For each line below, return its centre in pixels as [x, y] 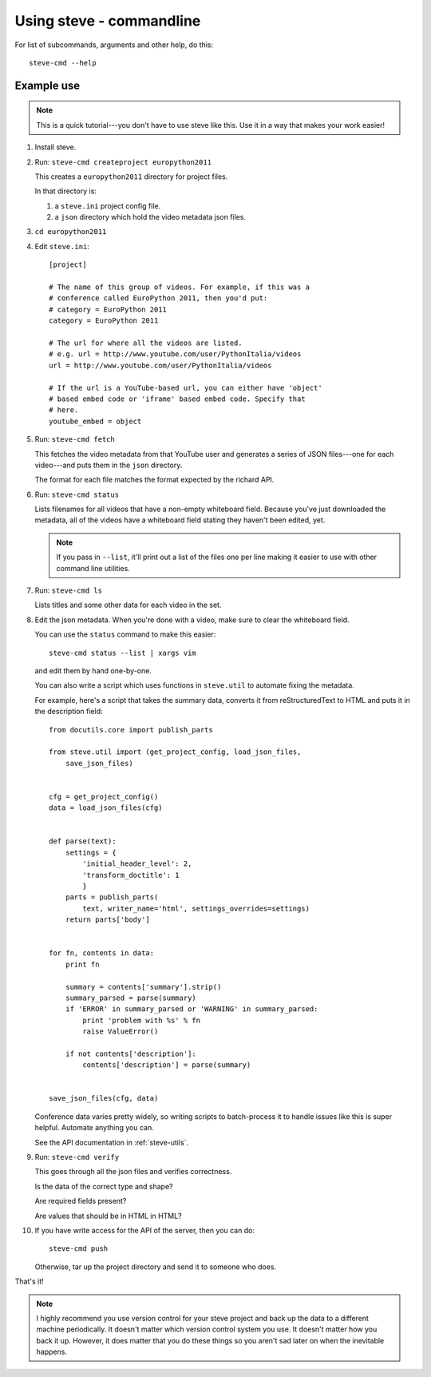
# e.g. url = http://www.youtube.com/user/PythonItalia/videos [175, 354]
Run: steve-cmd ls [69, 590]
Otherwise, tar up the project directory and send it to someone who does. [156, 1267]
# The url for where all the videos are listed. [146, 343]
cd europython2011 [71, 232]
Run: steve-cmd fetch [75, 439]
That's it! [29, 1281]
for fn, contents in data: [102, 953]
